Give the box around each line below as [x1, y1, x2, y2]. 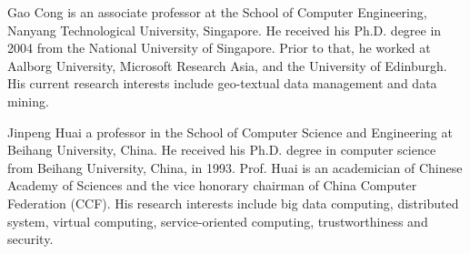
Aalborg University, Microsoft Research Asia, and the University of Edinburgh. [7, 56, 447, 75]
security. [7, 229, 54, 249]
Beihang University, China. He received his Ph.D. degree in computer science [7, 140, 436, 159]
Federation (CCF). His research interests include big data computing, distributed [7, 193, 459, 212]
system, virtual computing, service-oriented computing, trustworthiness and [7, 211, 428, 230]
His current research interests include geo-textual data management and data [7, 74, 437, 93]
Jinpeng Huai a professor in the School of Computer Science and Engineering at [7, 122, 453, 141]
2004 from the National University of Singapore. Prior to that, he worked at [7, 38, 431, 57]
